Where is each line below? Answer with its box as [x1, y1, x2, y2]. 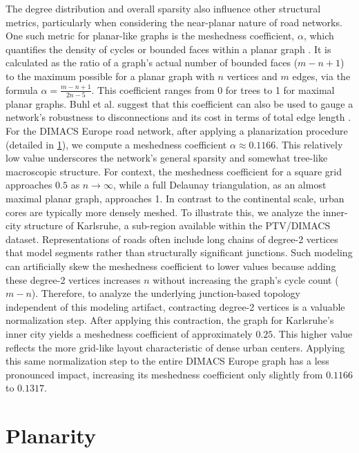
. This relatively [275, 137, 343, 151]
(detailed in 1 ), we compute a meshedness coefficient [6, 137, 227, 151]
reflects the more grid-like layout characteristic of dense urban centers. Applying [6, 340, 345, 354]
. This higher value [273, 326, 353, 340]
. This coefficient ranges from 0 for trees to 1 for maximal [91, 82, 335, 97]
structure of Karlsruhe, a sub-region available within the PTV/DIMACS [24, 218, 331, 233]
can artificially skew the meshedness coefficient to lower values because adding [6, 259, 336, 273]
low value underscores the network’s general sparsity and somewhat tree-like [6, 151, 328, 165]
